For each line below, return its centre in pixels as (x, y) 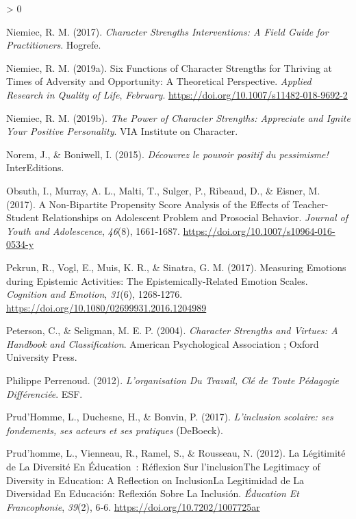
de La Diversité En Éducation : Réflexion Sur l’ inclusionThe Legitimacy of (163, 467)
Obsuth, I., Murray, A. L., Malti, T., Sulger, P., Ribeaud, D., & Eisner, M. (163, 190)
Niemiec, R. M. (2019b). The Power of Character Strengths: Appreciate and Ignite (178, 117)
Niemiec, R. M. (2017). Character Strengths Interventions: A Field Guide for (167, 31)
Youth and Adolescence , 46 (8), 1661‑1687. (93, 230)
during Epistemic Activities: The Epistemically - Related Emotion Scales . (157, 280)
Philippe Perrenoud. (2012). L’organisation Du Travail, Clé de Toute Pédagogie (173, 380)
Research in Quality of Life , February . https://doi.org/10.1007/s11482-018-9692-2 (177, 94)
